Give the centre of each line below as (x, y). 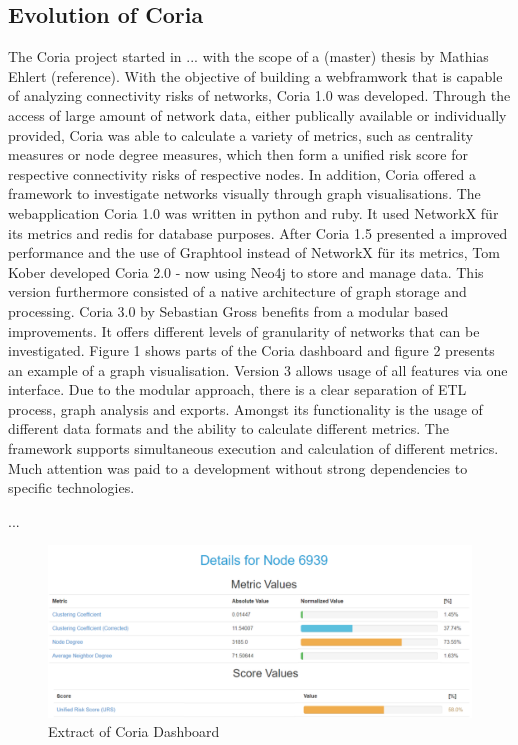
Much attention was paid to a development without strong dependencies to (238, 467)
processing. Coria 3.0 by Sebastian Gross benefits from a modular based (228, 310)
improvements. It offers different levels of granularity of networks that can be (244, 330)
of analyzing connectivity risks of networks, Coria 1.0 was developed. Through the (259, 95)
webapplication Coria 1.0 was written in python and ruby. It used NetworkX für (253, 212)
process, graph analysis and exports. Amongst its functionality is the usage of (245, 408)
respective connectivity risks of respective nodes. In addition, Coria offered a (242, 173)
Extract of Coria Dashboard (134, 731)
